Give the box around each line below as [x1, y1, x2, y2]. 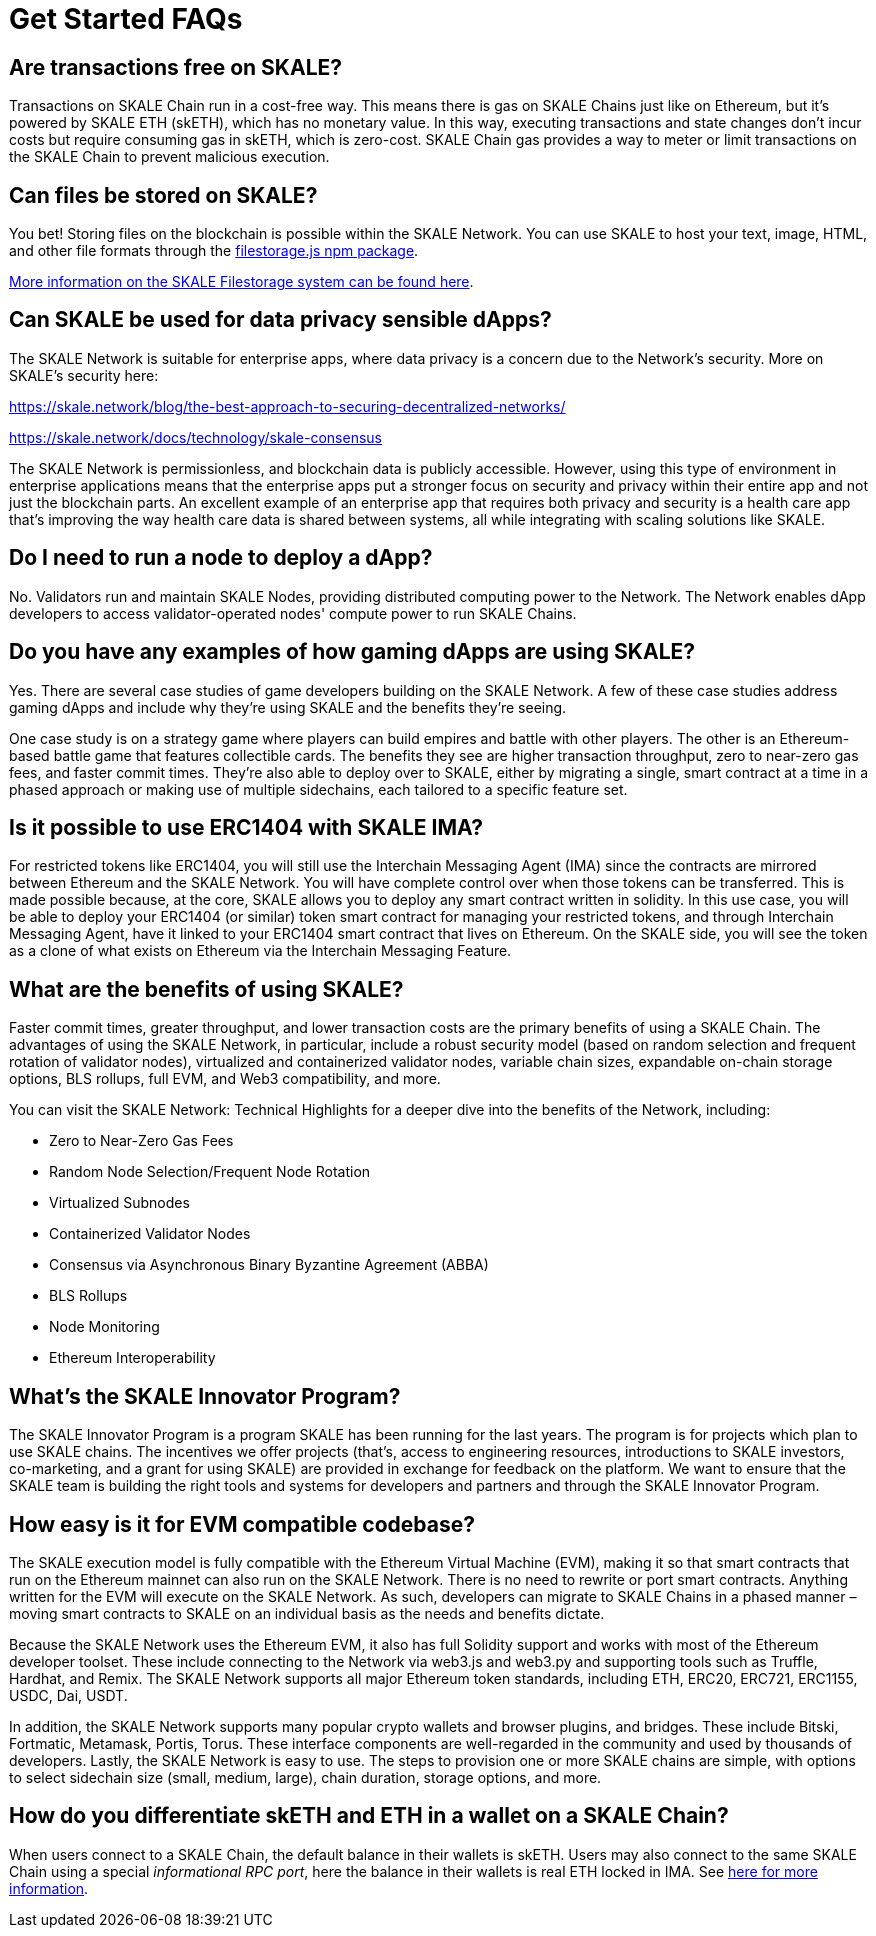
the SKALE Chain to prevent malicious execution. [9, 148, 330, 166]
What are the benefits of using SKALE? [9, 976, 404, 1002]
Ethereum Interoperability [49, 1349, 216, 1367]
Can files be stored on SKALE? [9, 182, 318, 208]
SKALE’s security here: [9, 366, 159, 384]
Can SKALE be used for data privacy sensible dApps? [9, 307, 552, 333]
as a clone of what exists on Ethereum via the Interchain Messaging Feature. [9, 942, 512, 960]
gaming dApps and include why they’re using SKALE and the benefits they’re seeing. [9, 698, 567, 716]
